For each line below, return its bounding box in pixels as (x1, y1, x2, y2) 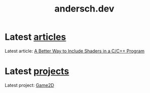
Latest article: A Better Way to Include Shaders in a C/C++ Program (5, 48, 145, 54)
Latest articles (5, 31, 66, 43)
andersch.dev (54, 3, 115, 15)
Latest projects (5, 66, 69, 77)
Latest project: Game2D (5, 82, 54, 88)
